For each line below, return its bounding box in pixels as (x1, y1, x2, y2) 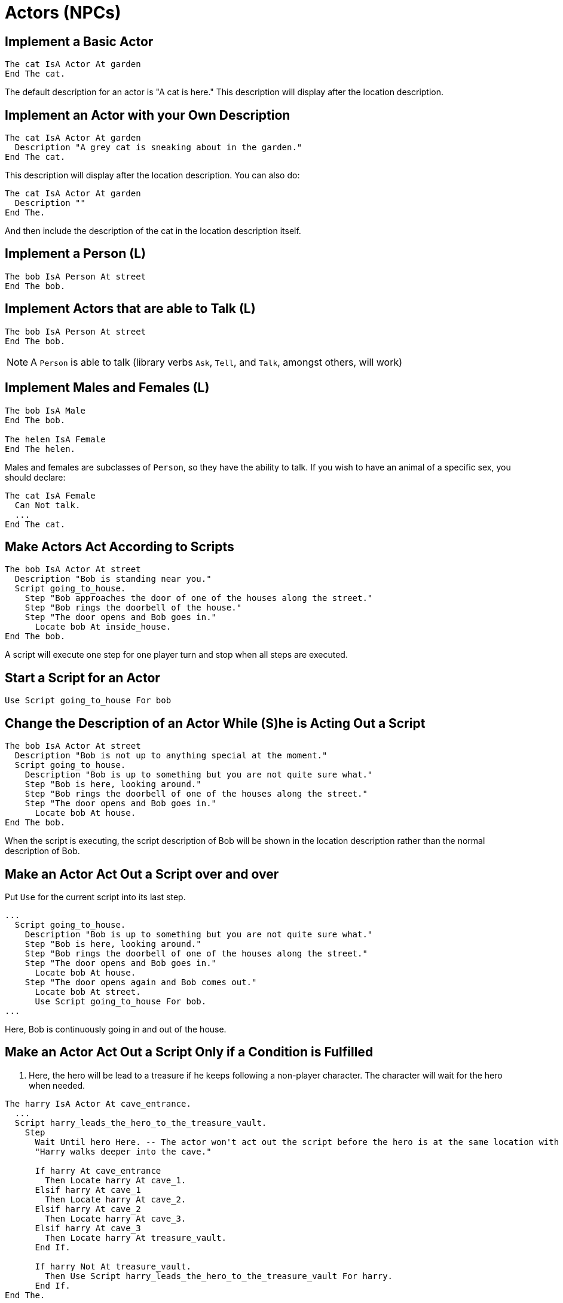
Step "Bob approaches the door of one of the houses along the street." (25, 593, 373, 603)
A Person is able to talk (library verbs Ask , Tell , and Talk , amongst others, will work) (30, 356, 403, 368)
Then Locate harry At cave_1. (45, 1175, 186, 1185)
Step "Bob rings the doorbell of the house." (25, 603, 242, 613)
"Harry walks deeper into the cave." (35, 1146, 212, 1156)
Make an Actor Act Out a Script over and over (5, 866, 279, 882)
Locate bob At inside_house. (35, 622, 172, 632)
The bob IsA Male (5, 405, 85, 415)
